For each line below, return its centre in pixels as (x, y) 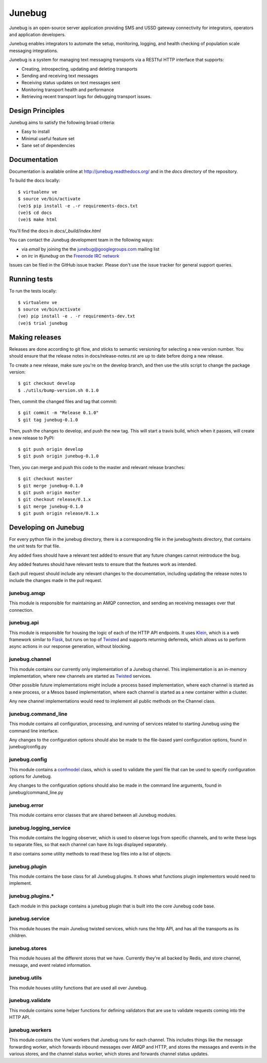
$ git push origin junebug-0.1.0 (58, 456)
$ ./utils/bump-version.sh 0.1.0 (58, 390)
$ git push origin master (49, 492)
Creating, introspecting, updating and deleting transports (80, 69)
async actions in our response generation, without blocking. (70, 646)
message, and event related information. (50, 965)
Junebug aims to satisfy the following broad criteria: (62, 122)
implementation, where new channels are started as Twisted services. (80, 676)
